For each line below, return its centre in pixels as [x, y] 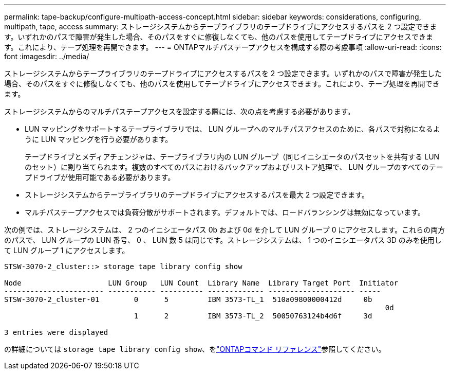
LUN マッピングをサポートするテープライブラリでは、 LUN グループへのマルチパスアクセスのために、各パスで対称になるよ [232, 129]
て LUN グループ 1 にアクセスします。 [67, 250]
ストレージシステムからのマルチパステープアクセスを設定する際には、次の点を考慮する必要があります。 [180, 111]
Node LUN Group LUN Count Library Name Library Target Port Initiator [201, 283]
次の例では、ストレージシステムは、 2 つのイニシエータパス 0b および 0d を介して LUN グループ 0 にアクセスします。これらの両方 [225, 230]
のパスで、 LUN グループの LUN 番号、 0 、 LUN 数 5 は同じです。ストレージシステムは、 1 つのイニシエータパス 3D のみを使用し [223, 240]
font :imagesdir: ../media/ [47, 56]
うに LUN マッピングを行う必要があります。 [99, 139]
